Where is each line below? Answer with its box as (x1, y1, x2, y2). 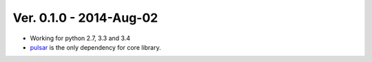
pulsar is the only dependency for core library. (30, 43, 161, 51)
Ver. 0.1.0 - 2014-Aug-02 (12, 10, 158, 25)
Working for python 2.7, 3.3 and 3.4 (30, 34, 131, 42)
